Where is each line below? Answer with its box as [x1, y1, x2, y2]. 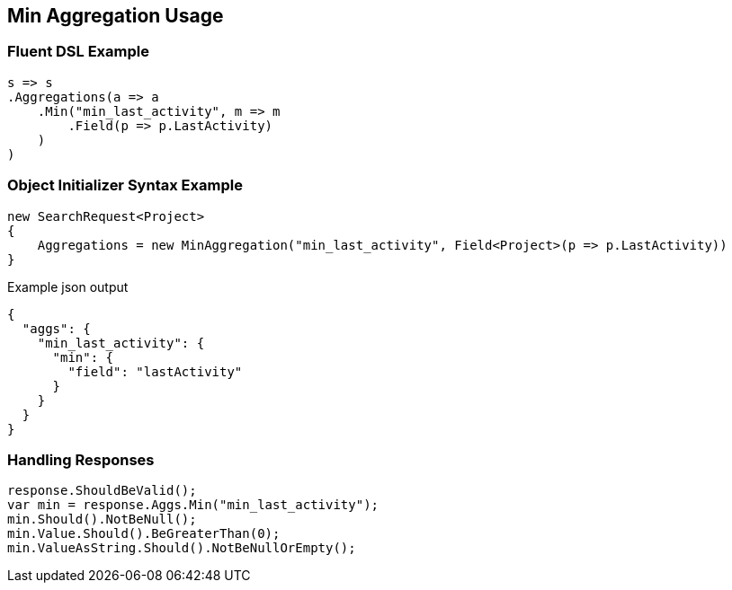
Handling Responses [7, 450, 155, 469]
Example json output [7, 278, 129, 295]
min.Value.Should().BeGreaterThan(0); [7, 526, 281, 542]
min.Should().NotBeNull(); [7, 512, 197, 527]
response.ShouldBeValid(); [7, 483, 197, 498]
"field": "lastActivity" [67, 364, 243, 379]
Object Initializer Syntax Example [7, 176, 243, 195]
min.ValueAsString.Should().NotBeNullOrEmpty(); [7, 541, 356, 556]
